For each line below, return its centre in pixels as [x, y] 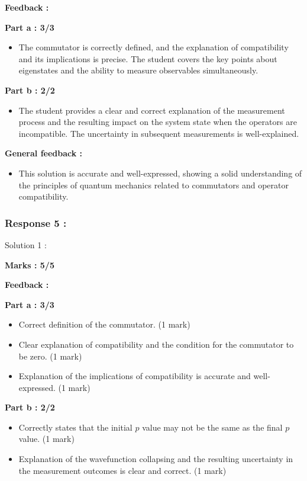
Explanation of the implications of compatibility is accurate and [135, 376]
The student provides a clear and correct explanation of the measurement [152, 110]
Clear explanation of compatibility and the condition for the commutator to [156, 344]
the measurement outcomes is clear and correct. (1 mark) [122, 470]
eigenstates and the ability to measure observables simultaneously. [138, 70]
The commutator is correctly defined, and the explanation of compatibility [153, 47]
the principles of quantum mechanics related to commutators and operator [153, 185]
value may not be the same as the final [212, 427]
